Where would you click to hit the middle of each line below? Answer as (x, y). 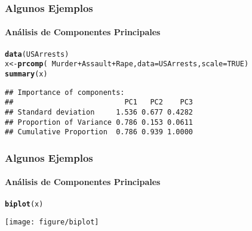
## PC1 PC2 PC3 (99, 102)
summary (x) (26, 74)
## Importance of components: (65, 92)
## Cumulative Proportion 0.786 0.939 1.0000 (99, 132)
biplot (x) (24, 204)
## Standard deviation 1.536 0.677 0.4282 (99, 112)
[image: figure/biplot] (52, 222)
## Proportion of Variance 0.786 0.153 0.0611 (99, 122)
